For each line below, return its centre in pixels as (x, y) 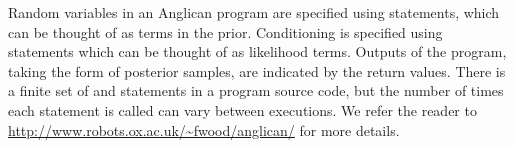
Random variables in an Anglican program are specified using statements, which (254, 12)
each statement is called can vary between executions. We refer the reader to (242, 109)
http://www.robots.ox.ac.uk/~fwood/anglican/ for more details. (204, 129)
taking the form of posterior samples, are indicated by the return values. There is (257, 70)
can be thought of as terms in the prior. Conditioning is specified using (225, 31)
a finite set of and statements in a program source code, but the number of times (256, 90)
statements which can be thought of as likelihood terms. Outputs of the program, (257, 51)
